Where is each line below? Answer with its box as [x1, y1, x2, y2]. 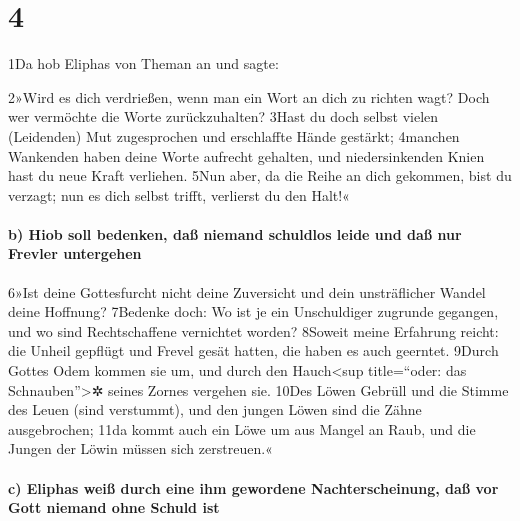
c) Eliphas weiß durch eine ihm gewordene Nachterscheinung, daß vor [8, 477, 499, 498]
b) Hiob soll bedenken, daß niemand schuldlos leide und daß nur [8, 223, 462, 244]
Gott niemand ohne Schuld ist [8, 497, 220, 518]
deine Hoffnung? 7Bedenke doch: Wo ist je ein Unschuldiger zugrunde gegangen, [8, 301, 499, 322]
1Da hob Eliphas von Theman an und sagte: [8, 53, 279, 74]
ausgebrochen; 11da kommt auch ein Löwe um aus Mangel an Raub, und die [8, 418, 476, 439]
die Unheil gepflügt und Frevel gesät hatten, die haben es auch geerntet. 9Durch [8, 340, 499, 361]
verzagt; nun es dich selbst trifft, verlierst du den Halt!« [8, 184, 350, 205]
